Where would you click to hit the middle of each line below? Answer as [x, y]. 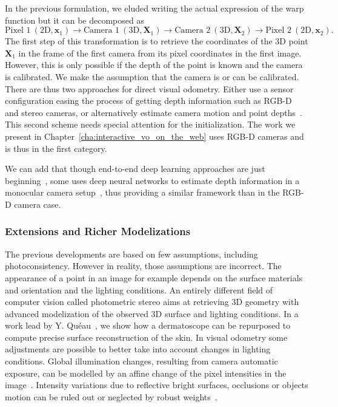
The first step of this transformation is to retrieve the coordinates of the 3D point [157, 41]
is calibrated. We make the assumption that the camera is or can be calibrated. [152, 76]
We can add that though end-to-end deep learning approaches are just [135, 169]
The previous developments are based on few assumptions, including [131, 254]
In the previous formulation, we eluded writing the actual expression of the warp [154, 8]
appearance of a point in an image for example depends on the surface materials [154, 277]
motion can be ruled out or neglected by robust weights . [111, 396]
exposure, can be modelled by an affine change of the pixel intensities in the [146, 373]
